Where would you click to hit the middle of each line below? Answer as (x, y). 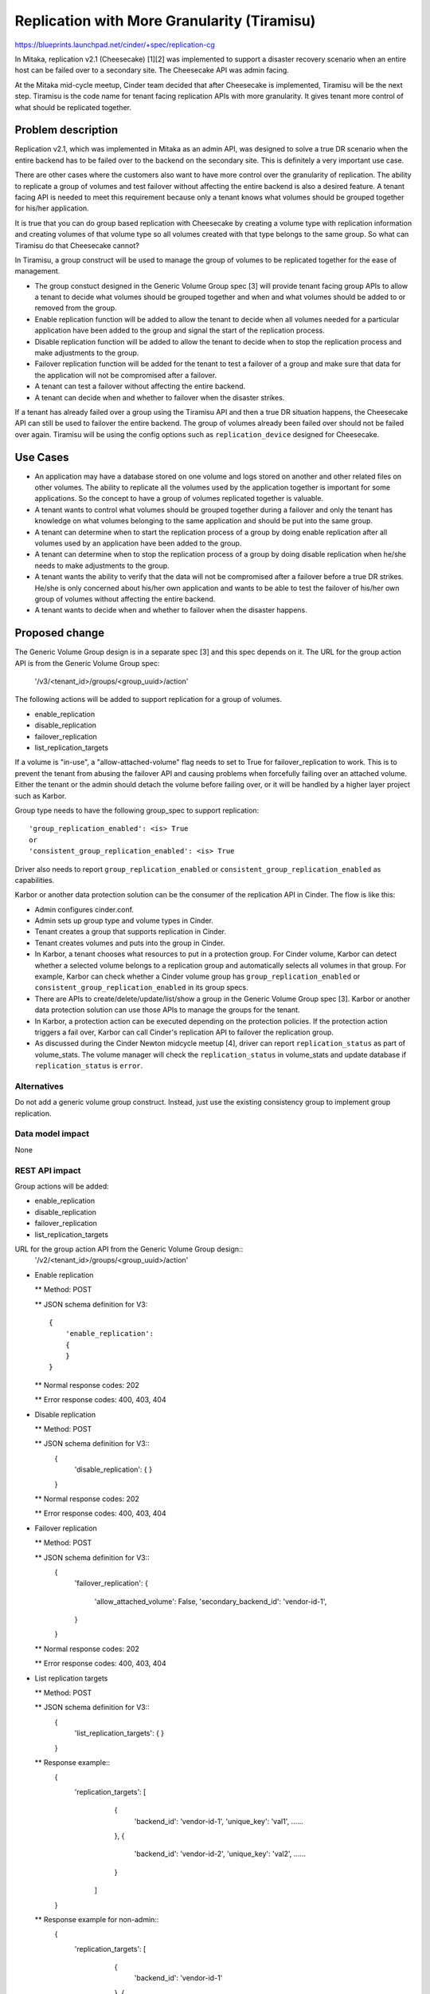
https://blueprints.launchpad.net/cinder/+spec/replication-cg (115, 45)
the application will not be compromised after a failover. (126, 375)
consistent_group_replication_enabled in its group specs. (141, 987)
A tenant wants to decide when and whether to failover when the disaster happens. (171, 610)
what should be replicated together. (73, 107)
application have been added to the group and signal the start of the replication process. (180, 330)
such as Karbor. (41, 796)
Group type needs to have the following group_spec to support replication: (137, 810)
